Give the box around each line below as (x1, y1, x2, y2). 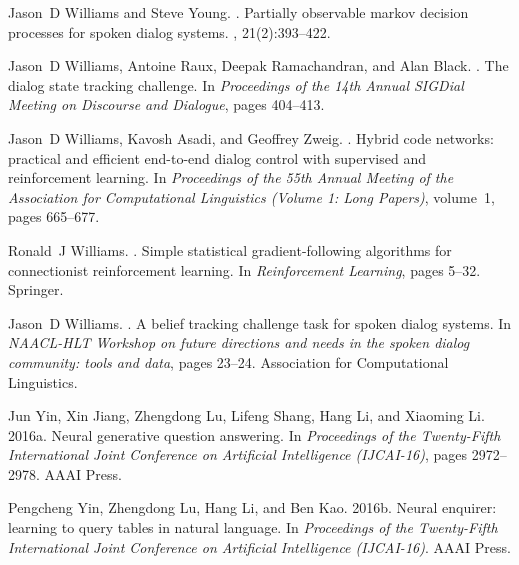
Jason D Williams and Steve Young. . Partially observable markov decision (8, 2, 469, 22)
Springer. (8, 279, 64, 300)
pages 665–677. (8, 206, 100, 227)
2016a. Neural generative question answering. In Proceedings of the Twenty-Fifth (8, 424, 501, 445)
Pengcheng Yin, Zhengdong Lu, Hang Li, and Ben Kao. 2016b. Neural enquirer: (8, 497, 497, 518)
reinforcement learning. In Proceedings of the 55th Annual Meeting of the (8, 167, 454, 188)
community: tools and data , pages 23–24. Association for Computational (8, 351, 449, 372)
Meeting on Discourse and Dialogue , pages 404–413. (8, 94, 325, 115)
